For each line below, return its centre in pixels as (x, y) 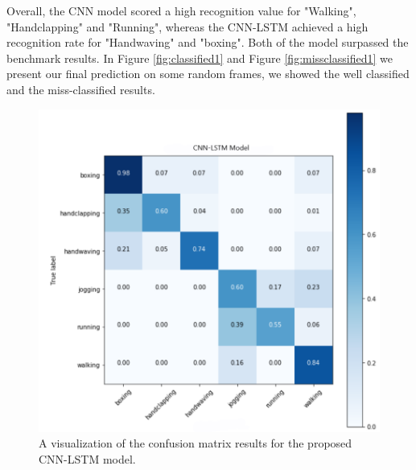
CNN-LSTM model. (87, 459)
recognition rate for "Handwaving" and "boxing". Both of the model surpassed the (208, 42)
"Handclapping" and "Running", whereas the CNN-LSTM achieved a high (187, 26)
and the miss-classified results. (81, 89)
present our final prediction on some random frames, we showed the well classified (208, 74)
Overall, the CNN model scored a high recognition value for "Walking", (181, 10)
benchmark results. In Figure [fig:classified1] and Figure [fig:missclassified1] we (200, 58)
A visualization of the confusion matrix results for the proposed (196, 443)
